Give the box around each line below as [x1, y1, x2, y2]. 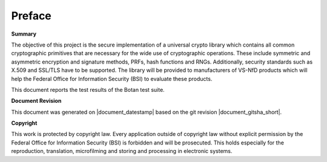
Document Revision [11, 97, 62, 105]
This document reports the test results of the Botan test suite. [11, 86, 165, 93]
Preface [11, 9, 51, 22]
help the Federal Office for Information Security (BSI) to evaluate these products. [11, 75, 213, 82]
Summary [11, 30, 36, 37]
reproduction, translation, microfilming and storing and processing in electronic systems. [11, 147, 233, 155]
